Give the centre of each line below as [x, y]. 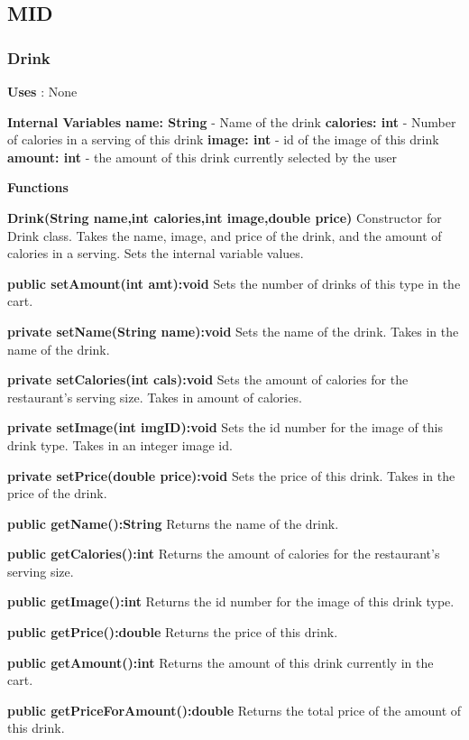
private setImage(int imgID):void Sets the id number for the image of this [225, 427]
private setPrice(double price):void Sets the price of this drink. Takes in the [231, 475]
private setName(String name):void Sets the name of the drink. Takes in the [233, 331]
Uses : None [42, 91]
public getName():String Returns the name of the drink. [173, 523]
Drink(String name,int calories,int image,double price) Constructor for [225, 217]
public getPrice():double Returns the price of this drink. [173, 632]
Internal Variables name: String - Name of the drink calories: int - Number [232, 121]
